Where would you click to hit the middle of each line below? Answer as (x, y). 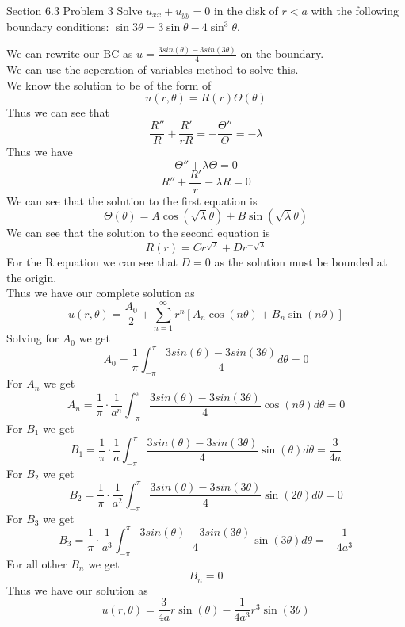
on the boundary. (282, 54)
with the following (355, 10)
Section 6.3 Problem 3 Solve (75, 10)
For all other (37, 563)
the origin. (32, 277)
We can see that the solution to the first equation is (132, 200)
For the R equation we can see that (92, 262)
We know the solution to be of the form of (109, 84)
